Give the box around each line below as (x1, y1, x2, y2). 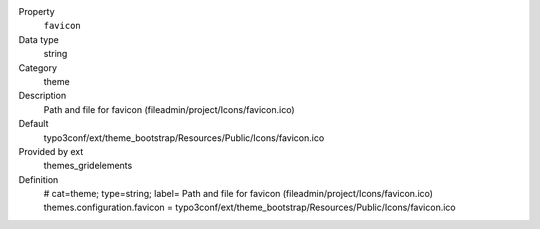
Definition (18, 173, 59, 185)
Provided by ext (18, 145, 84, 157)
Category (18, 61, 58, 74)
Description (18, 90, 67, 102)
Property (18, 6, 55, 17)
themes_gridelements (43, 160, 133, 172)
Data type (18, 33, 59, 45)
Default (18, 118, 49, 130)
